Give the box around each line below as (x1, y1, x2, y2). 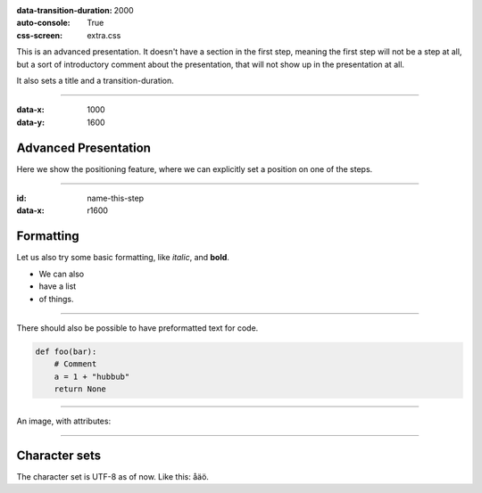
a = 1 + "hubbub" (54, 371, 130, 382)
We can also (38, 268, 85, 279)
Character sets (16, 448, 102, 463)
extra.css (87, 29, 121, 40)
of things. (38, 293, 75, 304)
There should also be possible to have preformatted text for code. (16, 322, 259, 333)
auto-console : (16, 18, 71, 29)
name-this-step (87, 193, 145, 204)
